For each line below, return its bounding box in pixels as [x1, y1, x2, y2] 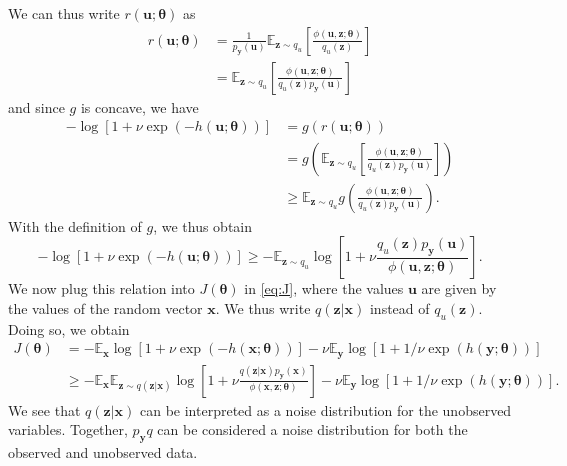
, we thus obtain [153, 215, 253, 236]
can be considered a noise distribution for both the [157, 419, 468, 440]
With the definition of [8, 215, 142, 236]
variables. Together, [8, 419, 128, 440]
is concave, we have [80, 96, 199, 117]
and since [8, 96, 65, 117]
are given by [421, 278, 497, 299]
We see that [8, 399, 81, 420]
